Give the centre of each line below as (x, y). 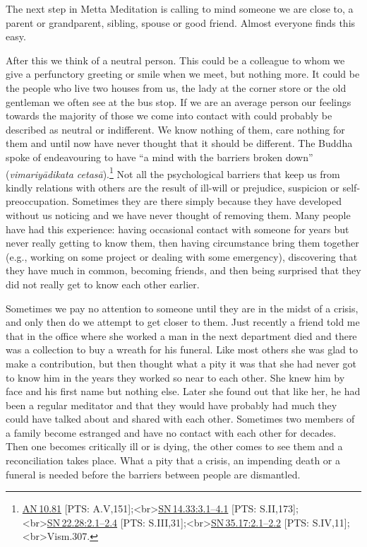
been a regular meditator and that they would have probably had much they (172, 405)
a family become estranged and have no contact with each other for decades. (171, 432)
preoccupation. (37, 201)
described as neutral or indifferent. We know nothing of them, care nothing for (175, 129)
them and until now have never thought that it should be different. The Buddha (179, 143)
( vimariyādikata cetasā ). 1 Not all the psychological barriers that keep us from (173, 172)
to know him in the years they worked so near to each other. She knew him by (175, 377)
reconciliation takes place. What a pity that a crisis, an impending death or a (173, 460)
